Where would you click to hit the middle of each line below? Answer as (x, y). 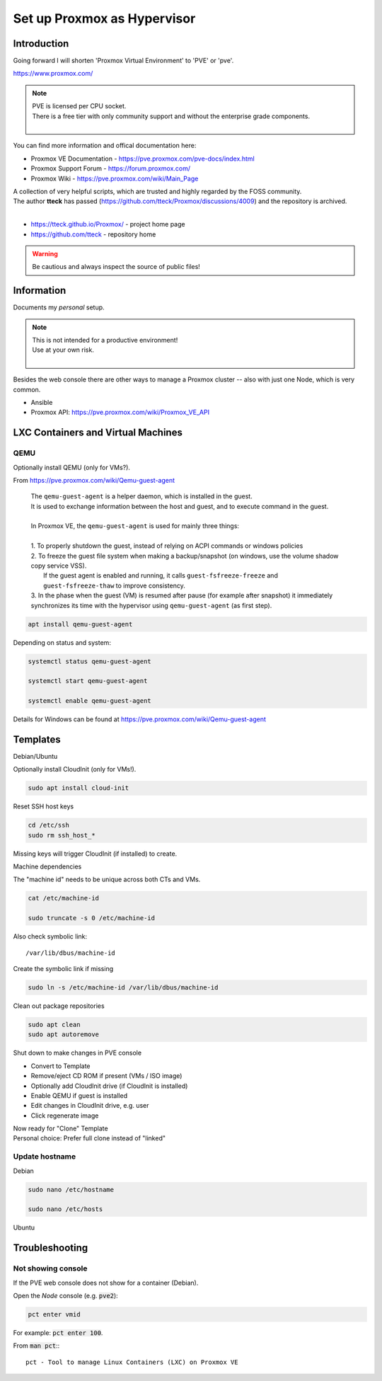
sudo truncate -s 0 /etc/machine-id (92, 918)
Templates (37, 739)
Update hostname (45, 1157)
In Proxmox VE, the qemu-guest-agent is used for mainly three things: (135, 526)
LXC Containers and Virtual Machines (98, 433)
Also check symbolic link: (50, 936)
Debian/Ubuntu (35, 756)
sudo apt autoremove (63, 1035)
